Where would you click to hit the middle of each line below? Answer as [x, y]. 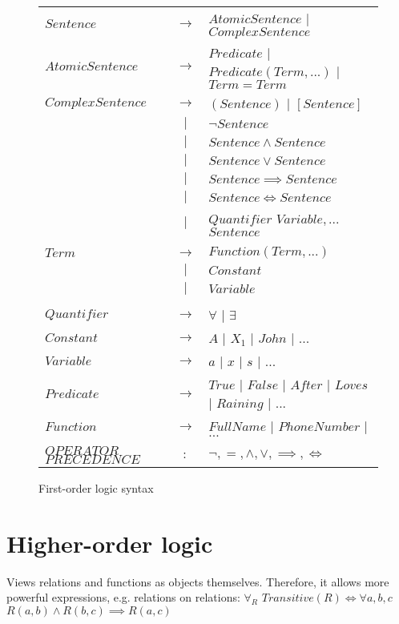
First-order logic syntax [96, 488]
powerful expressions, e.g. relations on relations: [123, 597]
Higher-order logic [110, 543]
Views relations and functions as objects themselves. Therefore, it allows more [198, 581]
